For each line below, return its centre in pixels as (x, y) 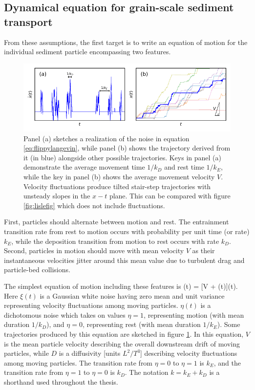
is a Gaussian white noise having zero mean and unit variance (132, 295)
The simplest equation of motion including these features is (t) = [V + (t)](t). (121, 286)
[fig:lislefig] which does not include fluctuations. (94, 205)
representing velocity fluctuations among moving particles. (91, 305)
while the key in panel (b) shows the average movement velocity (119, 177)
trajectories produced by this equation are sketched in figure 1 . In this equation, (124, 334)
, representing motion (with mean (194, 314)
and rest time (184, 167)
